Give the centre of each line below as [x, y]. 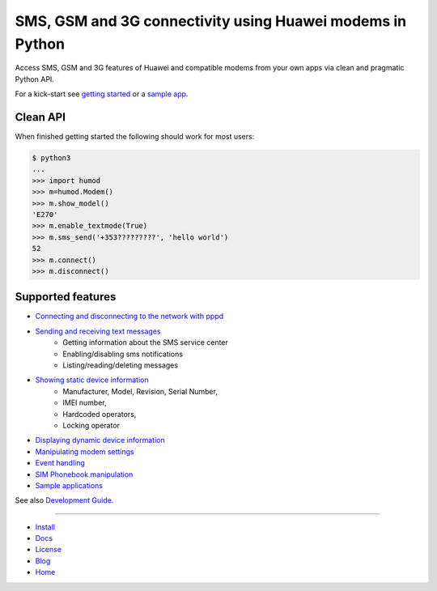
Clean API [40, 117]
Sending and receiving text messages [98, 331]
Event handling [60, 463]
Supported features [66, 297]
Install [45, 527]
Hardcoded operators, [100, 414]
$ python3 [51, 158]
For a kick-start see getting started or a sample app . [102, 94]
